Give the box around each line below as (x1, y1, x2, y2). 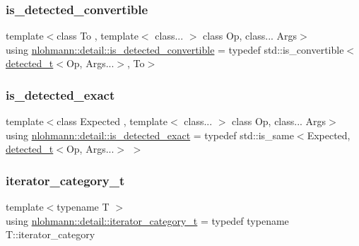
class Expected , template (57, 114, 167, 129)
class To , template (57, 28, 139, 43)
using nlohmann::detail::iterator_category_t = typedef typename (6, 213, 289, 228)
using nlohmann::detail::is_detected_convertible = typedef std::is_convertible (6, 42, 344, 57)
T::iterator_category (6, 227, 95, 242)
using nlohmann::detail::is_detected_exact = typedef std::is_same (6, 127, 294, 142)
